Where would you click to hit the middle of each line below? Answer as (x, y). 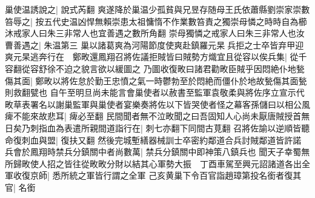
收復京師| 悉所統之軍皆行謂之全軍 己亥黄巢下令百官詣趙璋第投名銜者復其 (157, 175)
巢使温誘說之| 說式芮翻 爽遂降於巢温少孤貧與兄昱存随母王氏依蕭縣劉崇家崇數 (157, 9)
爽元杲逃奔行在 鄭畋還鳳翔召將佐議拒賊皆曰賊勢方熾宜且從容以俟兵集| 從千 (156, 57)
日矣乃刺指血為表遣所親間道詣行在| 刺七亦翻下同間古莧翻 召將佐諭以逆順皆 (153, 127)
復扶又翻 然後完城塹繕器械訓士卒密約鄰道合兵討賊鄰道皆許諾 (181, 140)
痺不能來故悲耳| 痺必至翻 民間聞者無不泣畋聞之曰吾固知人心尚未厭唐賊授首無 (157, 116)
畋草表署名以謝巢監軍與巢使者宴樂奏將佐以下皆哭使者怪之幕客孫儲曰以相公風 (157, 104)
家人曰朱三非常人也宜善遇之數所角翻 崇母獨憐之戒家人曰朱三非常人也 (159, 33)
